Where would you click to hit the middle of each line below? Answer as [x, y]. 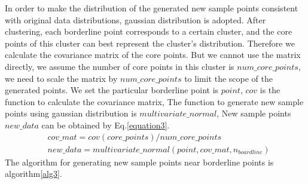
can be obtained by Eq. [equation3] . [106, 125]
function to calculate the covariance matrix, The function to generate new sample [154, 101]
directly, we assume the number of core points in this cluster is [120, 66]
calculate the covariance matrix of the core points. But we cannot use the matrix [153, 55]
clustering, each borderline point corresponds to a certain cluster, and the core [149, 31]
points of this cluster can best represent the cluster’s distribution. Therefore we [150, 43]
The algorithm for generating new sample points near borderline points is [139, 162]
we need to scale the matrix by [61, 78]
